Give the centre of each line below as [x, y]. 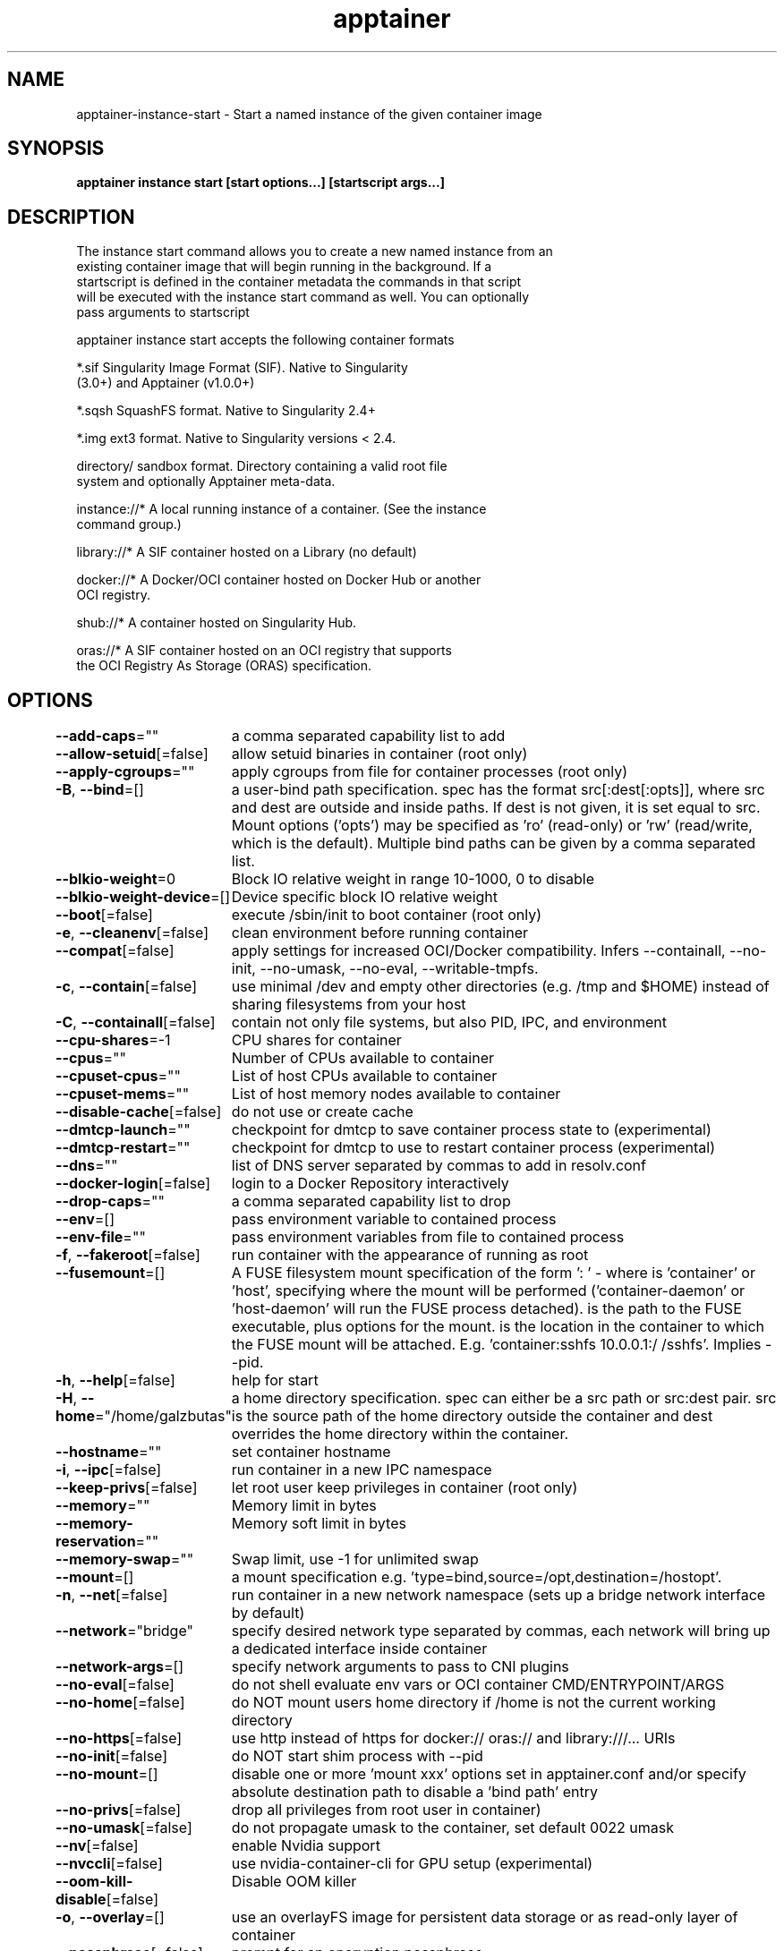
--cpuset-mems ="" [123, 1094]
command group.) [129, 524]
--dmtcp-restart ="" [123, 1148]
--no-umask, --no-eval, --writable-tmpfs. [399, 969]
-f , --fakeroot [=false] [128, 1255]
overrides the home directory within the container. [400, 1434]
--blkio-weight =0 [116, 879]
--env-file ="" [101, 1237]
